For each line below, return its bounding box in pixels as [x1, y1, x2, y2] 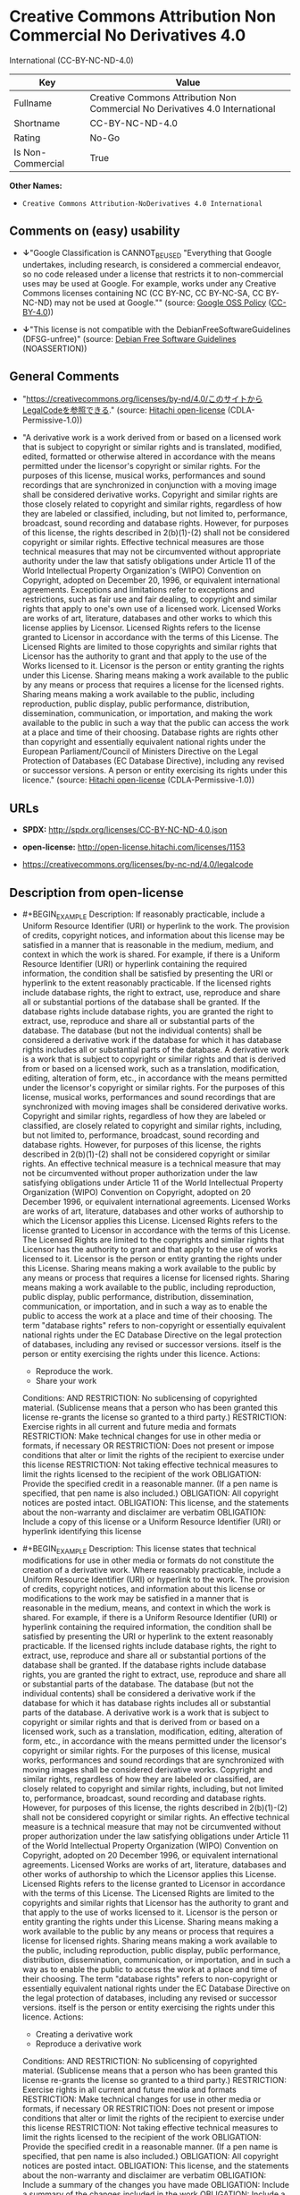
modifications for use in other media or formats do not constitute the [21, 1555, 275, 1566]
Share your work [35, 1375, 97, 1386]
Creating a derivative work [35, 2028, 134, 2039]
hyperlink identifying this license [21, 1525, 142, 1536]
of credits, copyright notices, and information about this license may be [21, 929, 286, 941]
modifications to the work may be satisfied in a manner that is [21, 1593, 250, 1603]
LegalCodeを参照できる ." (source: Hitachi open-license [21, 405, 226, 415]
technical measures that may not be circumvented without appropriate [21, 546, 281, 557]
